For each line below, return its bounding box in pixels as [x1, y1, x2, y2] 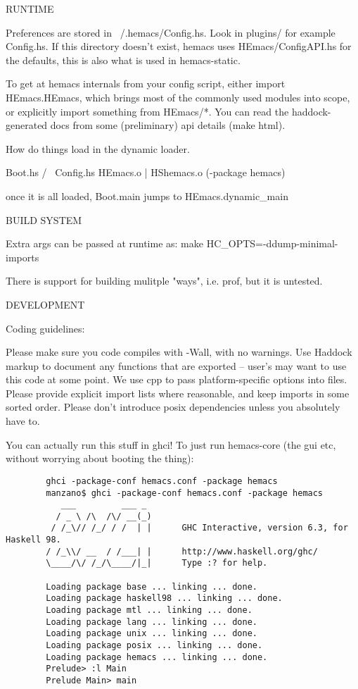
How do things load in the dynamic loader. [6, 141, 190, 156]
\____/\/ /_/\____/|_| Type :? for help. [46, 558, 268, 569]
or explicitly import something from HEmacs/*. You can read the [6, 104, 289, 118]
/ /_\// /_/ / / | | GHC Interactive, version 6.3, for [51, 523, 348, 533]
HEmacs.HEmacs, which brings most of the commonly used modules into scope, [6, 89, 350, 104]
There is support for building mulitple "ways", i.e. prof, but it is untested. [6, 273, 323, 288]
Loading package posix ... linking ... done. [46, 640, 263, 651]
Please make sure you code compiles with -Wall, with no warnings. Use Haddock [6, 344, 352, 359]
